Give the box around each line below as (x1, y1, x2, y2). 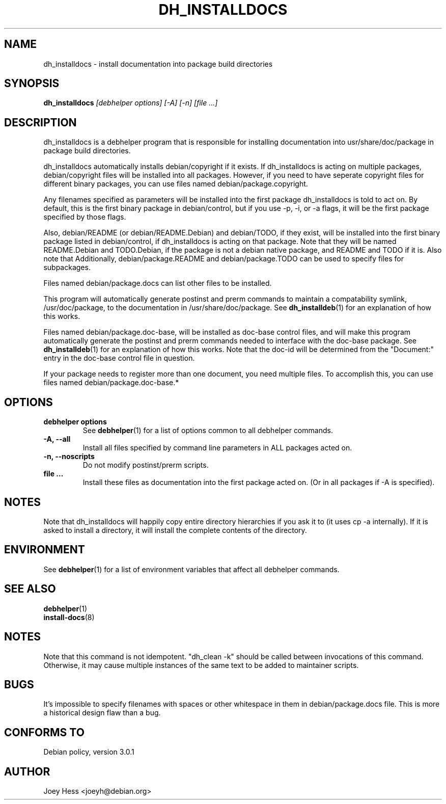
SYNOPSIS (4, 77, 60, 90)
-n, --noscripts (43, 452, 95, 461)
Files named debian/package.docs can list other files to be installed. (43, 279, 272, 288)
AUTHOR (4, 765, 50, 778)
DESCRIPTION (4, 116, 77, 129)
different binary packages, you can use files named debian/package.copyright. (43, 179, 308, 189)
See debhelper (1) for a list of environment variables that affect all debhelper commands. (43, 565, 340, 574)
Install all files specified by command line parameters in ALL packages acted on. (82, 443, 352, 452)
